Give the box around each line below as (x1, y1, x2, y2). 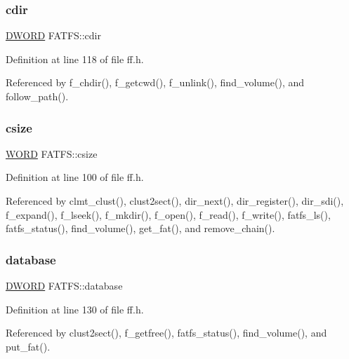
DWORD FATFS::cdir (6, 28, 101, 43)
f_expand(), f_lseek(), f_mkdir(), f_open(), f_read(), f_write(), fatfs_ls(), (6, 207, 331, 222)
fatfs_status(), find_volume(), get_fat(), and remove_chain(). (6, 221, 275, 236)
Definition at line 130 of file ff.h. (6, 302, 144, 316)
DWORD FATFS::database (6, 278, 123, 292)
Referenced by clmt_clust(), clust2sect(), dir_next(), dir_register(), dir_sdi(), (6, 194, 344, 208)
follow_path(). (6, 89, 69, 103)
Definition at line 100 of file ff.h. (6, 170, 144, 184)
